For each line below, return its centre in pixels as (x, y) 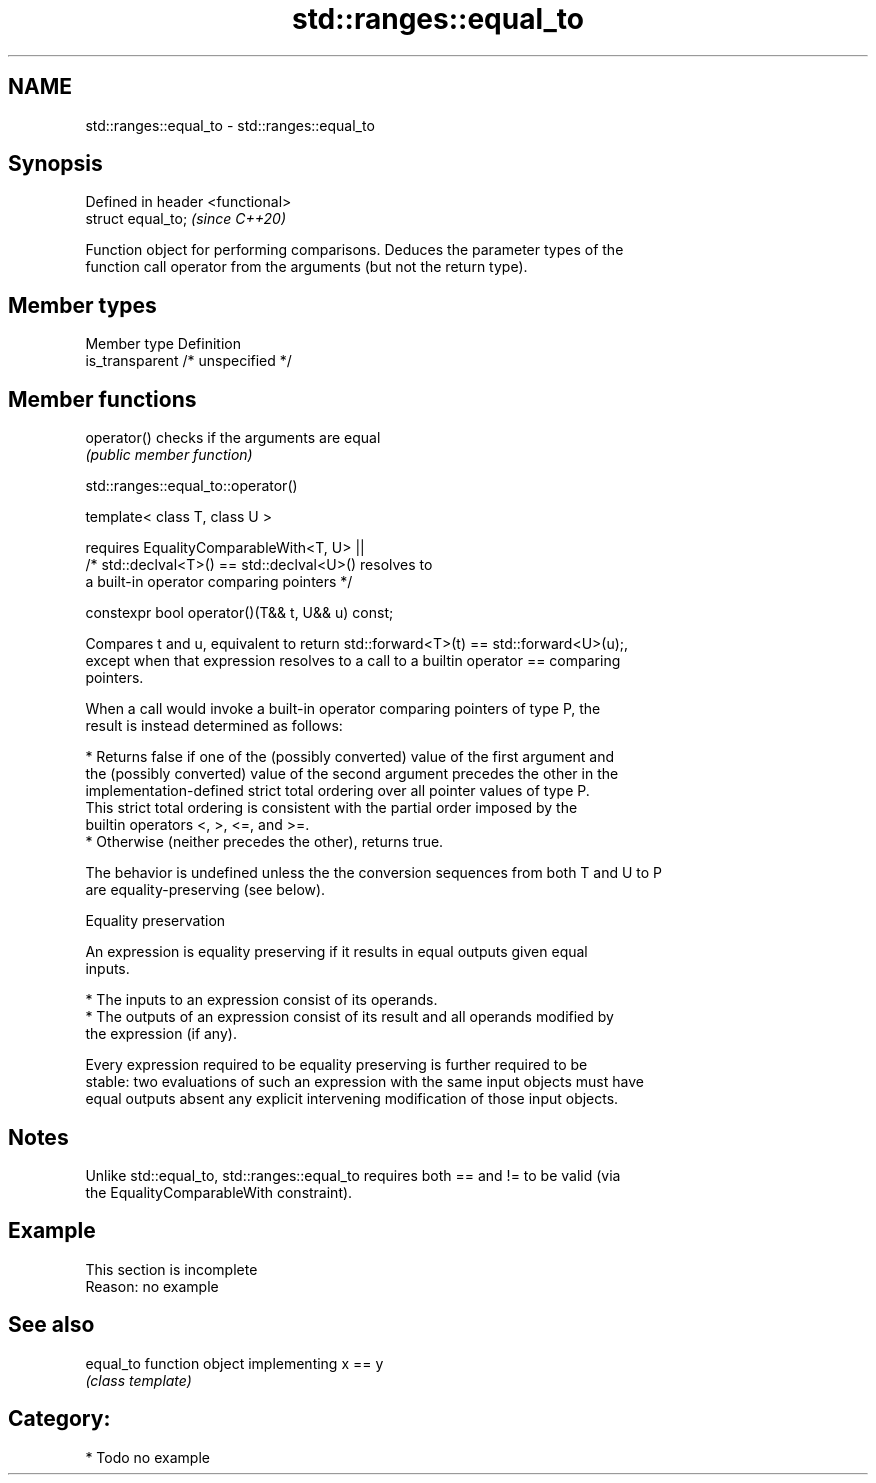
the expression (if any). (161, 1034)
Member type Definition (163, 344)
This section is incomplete (171, 1269)
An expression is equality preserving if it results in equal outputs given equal (336, 952)
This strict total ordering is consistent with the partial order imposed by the (331, 808)
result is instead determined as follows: (214, 726)
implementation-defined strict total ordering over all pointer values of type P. (337, 791)
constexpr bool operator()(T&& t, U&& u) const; (239, 613)
